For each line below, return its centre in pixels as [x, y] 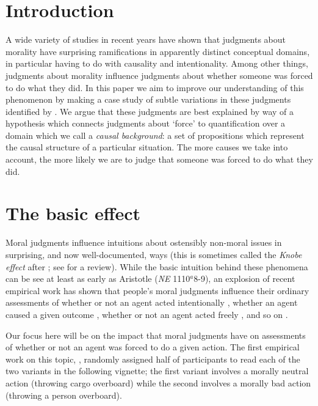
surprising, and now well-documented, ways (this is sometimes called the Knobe [154, 254]
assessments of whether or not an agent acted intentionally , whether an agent [152, 302]
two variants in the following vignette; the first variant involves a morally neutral [157, 371]
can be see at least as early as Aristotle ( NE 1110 [98, 279]
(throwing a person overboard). [64, 395]
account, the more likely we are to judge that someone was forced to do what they [159, 159]
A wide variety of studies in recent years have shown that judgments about [146, 39]
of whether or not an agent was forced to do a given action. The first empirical [153, 347]
